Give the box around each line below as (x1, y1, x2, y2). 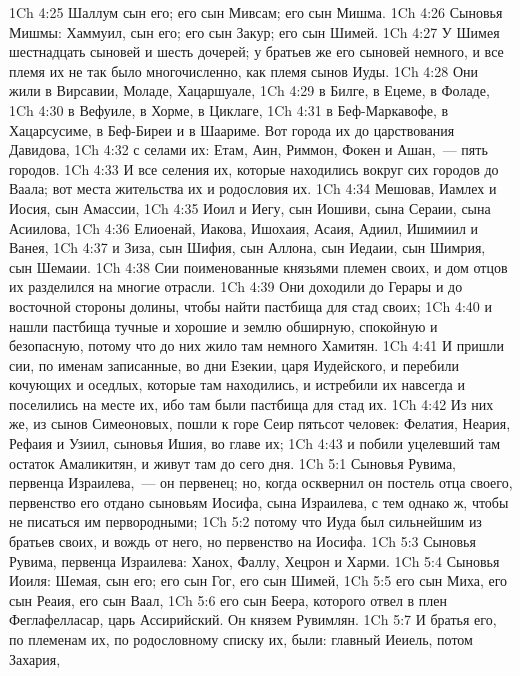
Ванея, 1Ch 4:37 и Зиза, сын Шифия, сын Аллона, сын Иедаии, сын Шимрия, (9, 237, 486, 258)
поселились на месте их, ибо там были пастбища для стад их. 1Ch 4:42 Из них (9, 393, 494, 414)
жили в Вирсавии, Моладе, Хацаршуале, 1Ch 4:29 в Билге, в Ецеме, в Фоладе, (9, 80, 490, 101)
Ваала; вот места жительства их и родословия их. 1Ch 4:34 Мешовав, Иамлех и (9, 178, 497, 199)
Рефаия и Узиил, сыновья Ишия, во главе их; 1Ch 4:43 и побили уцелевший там (9, 433, 501, 454)
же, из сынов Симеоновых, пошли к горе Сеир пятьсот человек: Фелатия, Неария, (9, 413, 511, 434)
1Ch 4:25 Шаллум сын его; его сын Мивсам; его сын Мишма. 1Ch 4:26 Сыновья (9, 2, 503, 22)
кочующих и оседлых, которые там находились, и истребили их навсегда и (9, 374, 465, 395)
